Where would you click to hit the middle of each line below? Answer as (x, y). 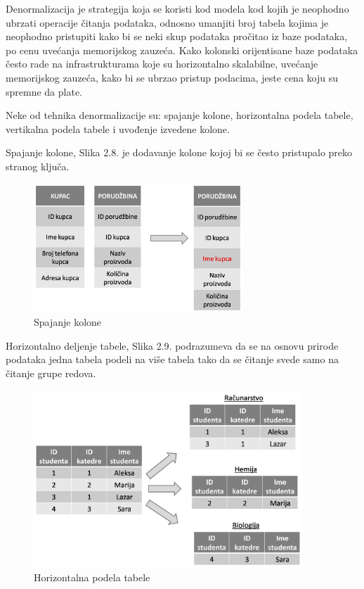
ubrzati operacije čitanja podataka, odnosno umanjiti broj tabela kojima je (167, 22)
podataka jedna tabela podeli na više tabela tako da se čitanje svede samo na (172, 359)
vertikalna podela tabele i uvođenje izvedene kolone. (118, 128)
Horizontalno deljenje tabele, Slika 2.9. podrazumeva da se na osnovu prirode (172, 345)
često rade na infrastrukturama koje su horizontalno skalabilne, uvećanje (162, 64)
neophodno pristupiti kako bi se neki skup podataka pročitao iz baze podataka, (177, 36)
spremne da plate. (44, 91)
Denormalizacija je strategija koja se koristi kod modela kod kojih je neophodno (177, 8)
